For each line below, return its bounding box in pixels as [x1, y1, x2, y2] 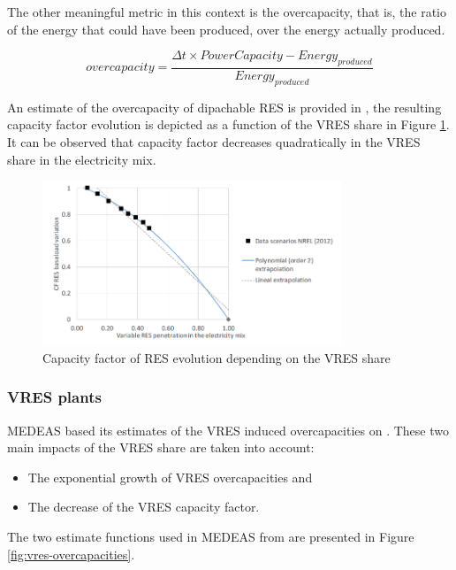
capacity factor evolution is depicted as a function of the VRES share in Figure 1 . [7, 115, 450, 134]
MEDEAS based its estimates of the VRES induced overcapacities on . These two [7, 420, 449, 439]
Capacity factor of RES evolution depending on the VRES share [42, 348, 391, 366]
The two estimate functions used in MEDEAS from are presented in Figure [7, 528, 414, 546]
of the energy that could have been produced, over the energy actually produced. [7, 19, 445, 38]
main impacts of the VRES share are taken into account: [7, 438, 315, 457]
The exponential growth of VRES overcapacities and [27, 467, 313, 486]
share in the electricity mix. [7, 150, 156, 168]
